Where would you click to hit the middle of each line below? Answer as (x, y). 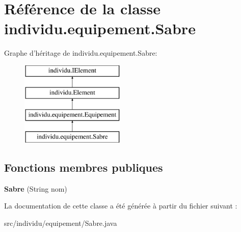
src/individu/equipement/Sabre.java (61, 223)
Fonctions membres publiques (84, 167)
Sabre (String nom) (36, 188)
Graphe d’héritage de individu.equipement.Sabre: (81, 53)
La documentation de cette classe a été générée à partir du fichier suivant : (121, 206)
